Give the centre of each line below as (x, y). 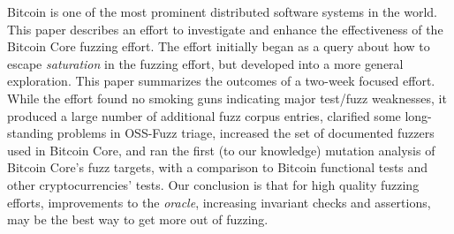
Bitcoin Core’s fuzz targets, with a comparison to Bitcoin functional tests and (218, 167)
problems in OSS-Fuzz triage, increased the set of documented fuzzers (246, 133)
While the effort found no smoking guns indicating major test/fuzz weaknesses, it (227, 98)
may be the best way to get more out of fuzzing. (138, 219)
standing (30, 133)
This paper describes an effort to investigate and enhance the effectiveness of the (225, 29)
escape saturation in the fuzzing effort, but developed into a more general (205, 63)
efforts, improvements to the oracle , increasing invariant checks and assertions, (219, 202)
